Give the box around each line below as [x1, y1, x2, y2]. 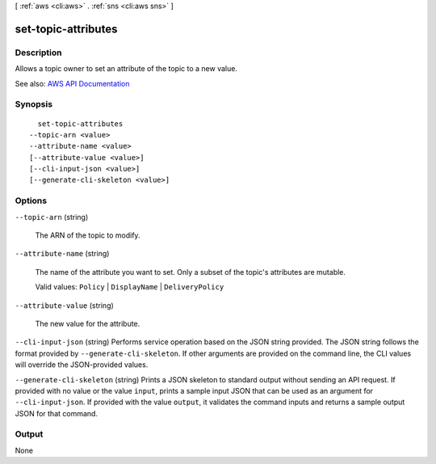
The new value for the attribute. [35, 318, 140, 328]
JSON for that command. [15, 408, 99, 418]
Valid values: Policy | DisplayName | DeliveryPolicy [35, 282, 224, 292]
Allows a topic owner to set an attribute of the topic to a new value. [15, 64, 238, 74]
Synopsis [15, 99, 52, 110]
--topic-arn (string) [15, 212, 89, 221]
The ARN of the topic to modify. [35, 230, 140, 240]
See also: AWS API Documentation [15, 78, 130, 88]
